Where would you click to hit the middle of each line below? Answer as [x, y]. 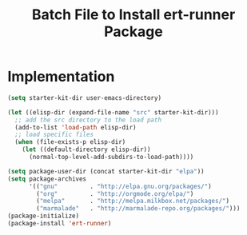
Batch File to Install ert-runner [133, 15]
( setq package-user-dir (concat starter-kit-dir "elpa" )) [106, 171]
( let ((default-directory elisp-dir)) [86, 149]
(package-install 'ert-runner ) [60, 224]
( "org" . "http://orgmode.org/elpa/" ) [115, 193]
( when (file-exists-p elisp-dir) [70, 142]
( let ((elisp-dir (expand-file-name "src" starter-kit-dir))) [113, 112]
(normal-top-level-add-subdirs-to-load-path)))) [111, 157]
